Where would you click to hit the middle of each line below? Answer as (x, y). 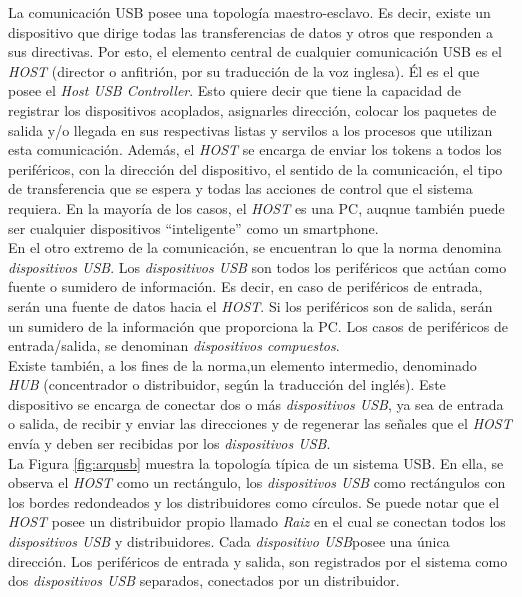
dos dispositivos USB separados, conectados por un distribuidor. (204, 580)
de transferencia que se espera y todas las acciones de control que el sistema (240, 188)
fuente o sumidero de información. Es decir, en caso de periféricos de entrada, (245, 286)
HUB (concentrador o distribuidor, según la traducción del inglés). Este (227, 384)
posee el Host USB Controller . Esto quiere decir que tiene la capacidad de (235, 90)
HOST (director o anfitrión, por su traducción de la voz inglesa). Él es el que (244, 70)
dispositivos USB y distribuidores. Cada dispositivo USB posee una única (229, 541)
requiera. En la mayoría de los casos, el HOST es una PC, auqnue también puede (256, 207)
